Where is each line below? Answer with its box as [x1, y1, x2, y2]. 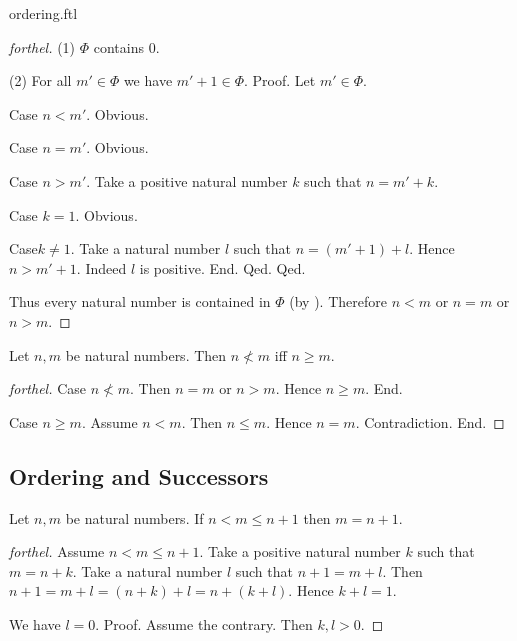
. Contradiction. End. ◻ [355, 411, 505, 432]
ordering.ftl [9, 3, 78, 23]
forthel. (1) [9, 36, 76, 57]
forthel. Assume [9, 541, 105, 562]
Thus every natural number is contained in [9, 291, 271, 312]
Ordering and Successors [9, 460, 269, 491]
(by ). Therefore [289, 291, 387, 312]
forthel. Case [9, 378, 86, 399]
